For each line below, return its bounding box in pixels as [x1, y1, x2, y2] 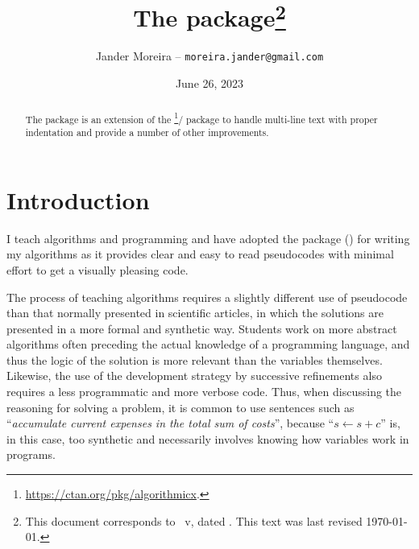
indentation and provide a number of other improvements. [25, 126, 269, 139]
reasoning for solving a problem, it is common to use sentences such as [6, 398, 355, 415]
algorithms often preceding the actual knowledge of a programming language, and [6, 336, 410, 353]
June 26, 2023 [175, 75, 244, 92]
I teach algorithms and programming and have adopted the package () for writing [6, 229, 410, 246]
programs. [6, 446, 56, 463]
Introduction [6, 183, 150, 216]
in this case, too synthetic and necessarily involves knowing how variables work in [6, 430, 409, 447]
